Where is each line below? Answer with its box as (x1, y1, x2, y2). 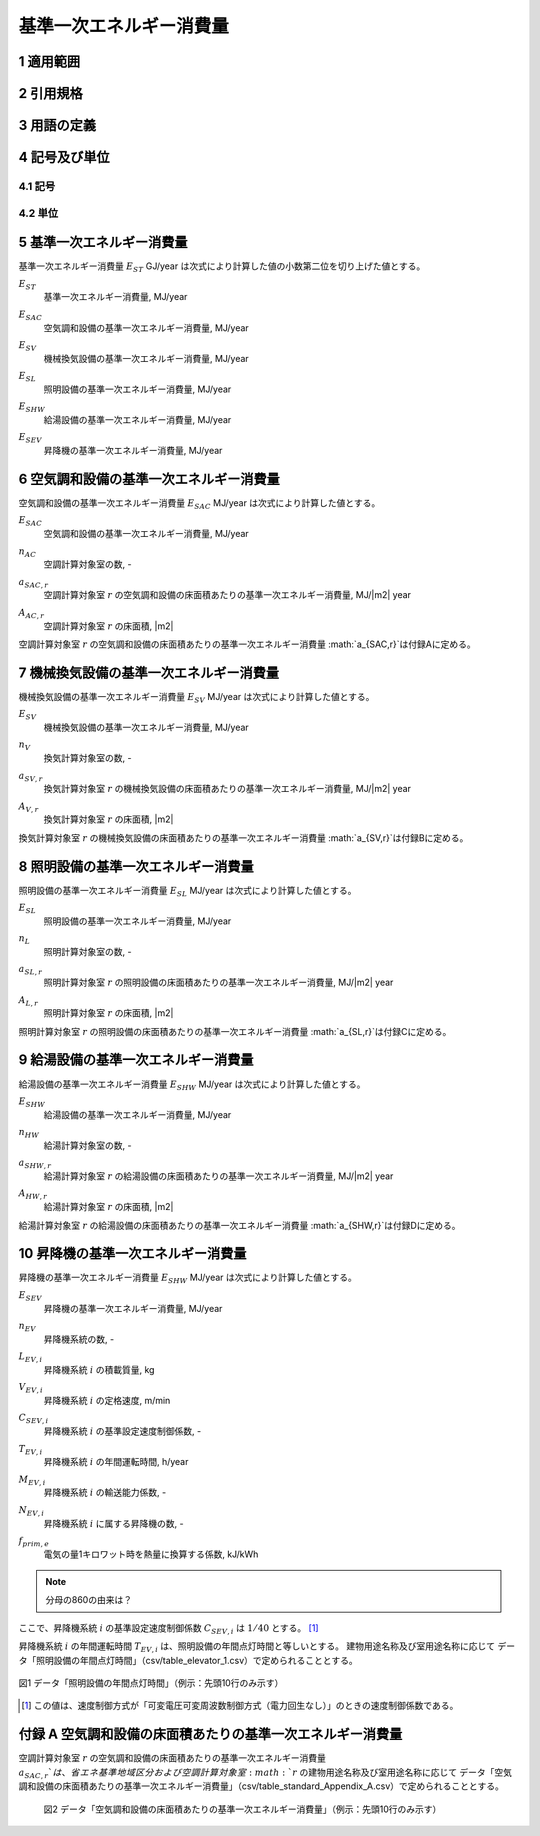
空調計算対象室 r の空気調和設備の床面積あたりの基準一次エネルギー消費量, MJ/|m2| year (43, 589, 412, 601)
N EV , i (18, 1504, 45, 1518)
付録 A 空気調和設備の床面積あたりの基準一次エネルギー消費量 (18, 1726, 403, 1743)
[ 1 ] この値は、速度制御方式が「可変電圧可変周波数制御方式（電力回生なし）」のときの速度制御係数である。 (21, 1700, 459, 1712)
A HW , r (18, 1188, 48, 1202)
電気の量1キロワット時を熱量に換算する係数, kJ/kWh (43, 1548, 259, 1560)
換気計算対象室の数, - (43, 752, 132, 764)
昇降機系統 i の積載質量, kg (43, 1363, 155, 1375)
